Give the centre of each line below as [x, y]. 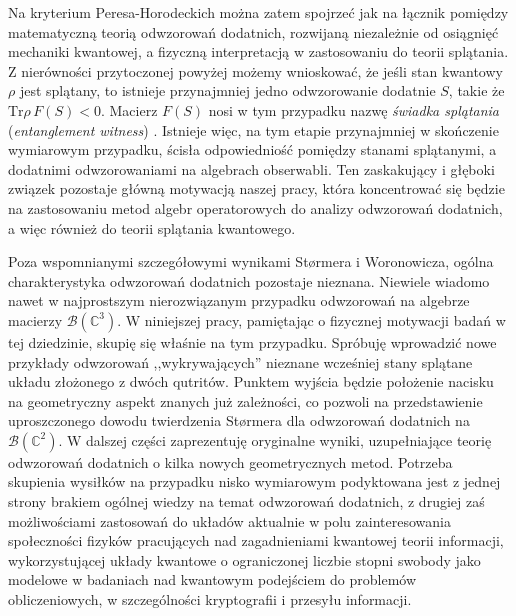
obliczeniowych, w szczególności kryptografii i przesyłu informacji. [210, 599]
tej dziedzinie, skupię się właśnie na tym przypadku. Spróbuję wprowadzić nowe [252, 341]
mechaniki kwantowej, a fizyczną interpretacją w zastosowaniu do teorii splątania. [258, 51]
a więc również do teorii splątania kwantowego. [152, 227]
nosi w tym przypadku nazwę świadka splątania [354, 109]
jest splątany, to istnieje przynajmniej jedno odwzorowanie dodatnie [227, 90]
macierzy [35, 319]
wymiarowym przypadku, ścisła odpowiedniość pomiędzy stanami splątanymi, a [252, 149]
